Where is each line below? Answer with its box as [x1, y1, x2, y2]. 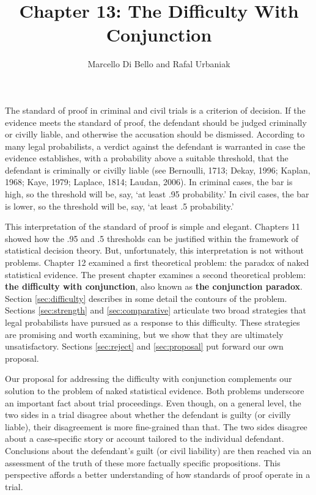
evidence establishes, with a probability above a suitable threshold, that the [5, 152, 288, 164]
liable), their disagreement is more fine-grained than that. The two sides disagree [5, 420, 307, 433]
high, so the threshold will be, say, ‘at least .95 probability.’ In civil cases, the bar [5, 188, 309, 200]
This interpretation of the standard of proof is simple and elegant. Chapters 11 [5, 220, 300, 233]
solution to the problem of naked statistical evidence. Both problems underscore [5, 384, 304, 397]
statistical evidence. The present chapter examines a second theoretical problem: [5, 268, 306, 280]
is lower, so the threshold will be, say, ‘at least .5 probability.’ [5, 199, 234, 212]
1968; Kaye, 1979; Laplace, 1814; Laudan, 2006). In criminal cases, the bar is [5, 175, 293, 188]
